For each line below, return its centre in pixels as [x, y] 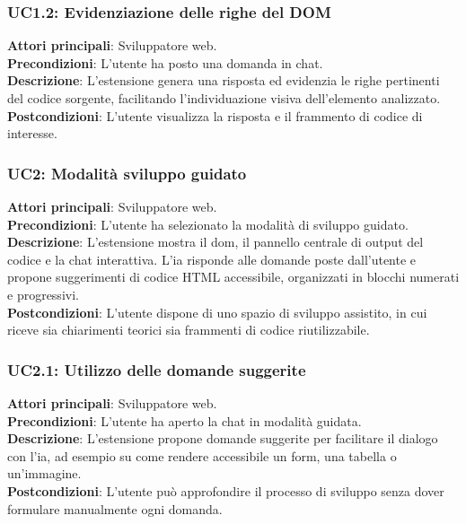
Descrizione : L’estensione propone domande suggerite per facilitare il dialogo [223, 438]
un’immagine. [44, 473]
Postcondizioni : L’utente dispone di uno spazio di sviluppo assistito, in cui [217, 312]
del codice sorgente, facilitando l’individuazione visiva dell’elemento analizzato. [224, 98]
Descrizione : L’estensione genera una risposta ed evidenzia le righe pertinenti [224, 80]
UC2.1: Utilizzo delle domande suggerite [157, 369]
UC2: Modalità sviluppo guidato [127, 173]
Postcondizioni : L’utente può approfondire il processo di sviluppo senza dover [226, 490]
